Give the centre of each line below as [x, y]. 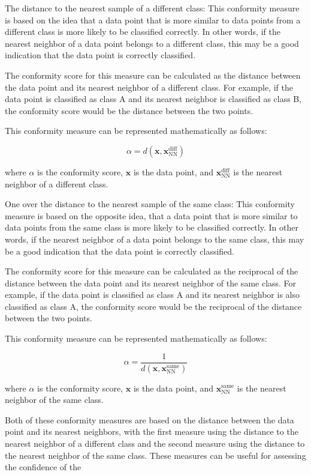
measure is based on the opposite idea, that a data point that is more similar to [151, 215]
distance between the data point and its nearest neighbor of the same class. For [151, 283]
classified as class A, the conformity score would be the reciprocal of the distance [153, 306]
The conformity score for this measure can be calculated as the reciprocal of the [152, 271]
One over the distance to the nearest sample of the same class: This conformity [150, 204]
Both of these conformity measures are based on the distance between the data [150, 419]
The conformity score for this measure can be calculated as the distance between [153, 75]
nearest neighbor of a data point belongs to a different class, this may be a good [152, 43]
